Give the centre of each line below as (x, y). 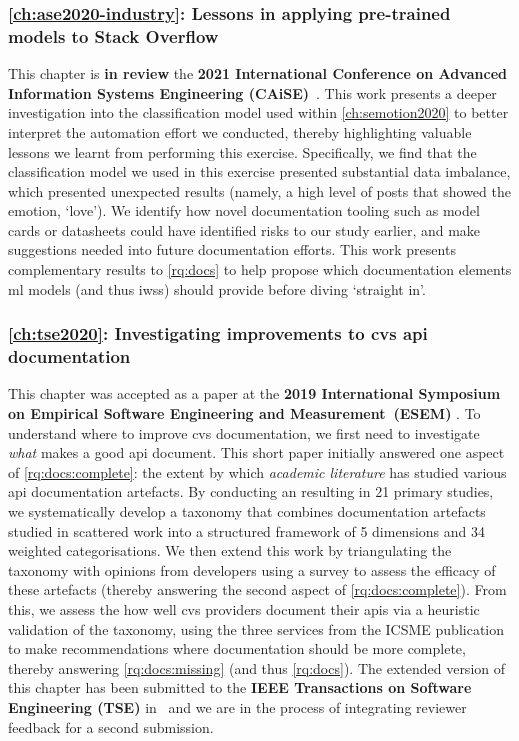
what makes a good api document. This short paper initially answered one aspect (256, 452)
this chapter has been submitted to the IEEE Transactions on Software (240, 687)
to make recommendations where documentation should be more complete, (237, 648)
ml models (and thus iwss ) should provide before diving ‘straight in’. (217, 288)
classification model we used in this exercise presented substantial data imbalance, (259, 171)
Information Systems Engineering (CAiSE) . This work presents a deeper (252, 92)
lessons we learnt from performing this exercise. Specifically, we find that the (242, 151)
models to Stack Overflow (113, 35)
